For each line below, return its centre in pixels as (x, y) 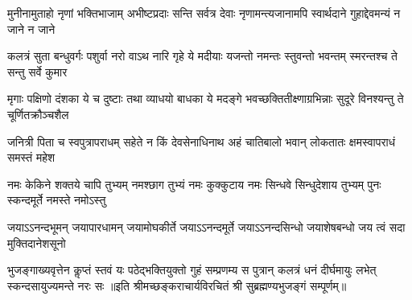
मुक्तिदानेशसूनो (37, 242)
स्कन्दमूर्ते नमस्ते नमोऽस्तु (57, 200)
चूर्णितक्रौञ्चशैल (38, 114)
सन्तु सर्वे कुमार (37, 71)
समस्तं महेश (31, 157)
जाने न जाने (31, 29)
